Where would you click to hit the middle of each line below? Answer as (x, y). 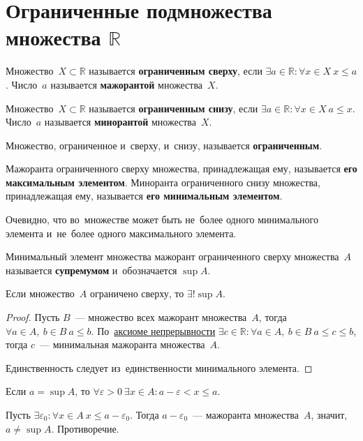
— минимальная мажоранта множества (123, 344)
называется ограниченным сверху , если (176, 71)
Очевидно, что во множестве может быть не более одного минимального (162, 219)
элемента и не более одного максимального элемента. (121, 233)
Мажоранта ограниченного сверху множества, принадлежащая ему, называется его (181, 169)
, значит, (329, 414)
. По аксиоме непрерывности (153, 330)
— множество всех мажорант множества (161, 317)
